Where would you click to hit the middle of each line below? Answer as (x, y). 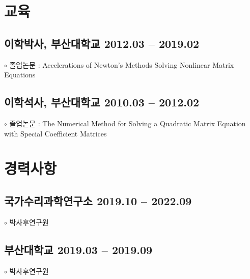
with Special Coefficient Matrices (55, 133)
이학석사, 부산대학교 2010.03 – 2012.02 (102, 102)
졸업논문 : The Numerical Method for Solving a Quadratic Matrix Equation (128, 123)
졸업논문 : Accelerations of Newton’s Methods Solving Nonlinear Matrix (122, 64)
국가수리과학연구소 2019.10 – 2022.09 (98, 200)
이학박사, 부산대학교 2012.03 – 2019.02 (102, 43)
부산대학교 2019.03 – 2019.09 (78, 249)
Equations (20, 75)
